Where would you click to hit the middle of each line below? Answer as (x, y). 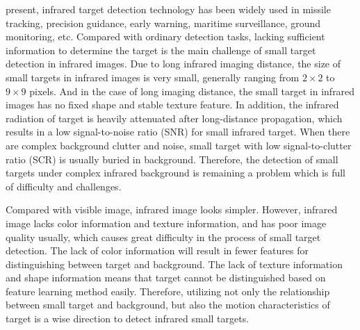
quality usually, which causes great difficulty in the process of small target (163, 237)
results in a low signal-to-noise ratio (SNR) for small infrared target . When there (178, 132)
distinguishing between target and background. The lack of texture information (174, 264)
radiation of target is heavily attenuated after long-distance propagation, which (174, 118)
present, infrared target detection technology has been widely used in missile (168, 9)
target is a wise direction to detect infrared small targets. (128, 319)
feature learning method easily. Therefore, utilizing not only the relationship (168, 291)
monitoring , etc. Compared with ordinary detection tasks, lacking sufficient (165, 36)
